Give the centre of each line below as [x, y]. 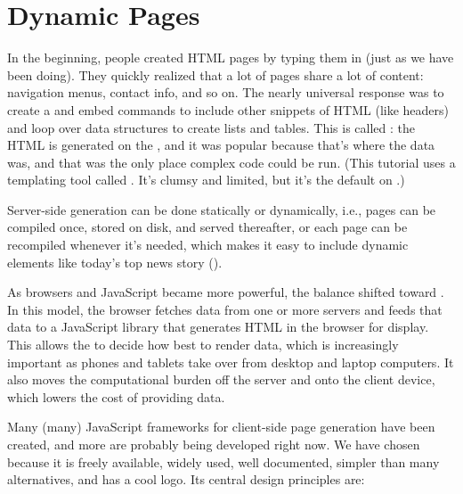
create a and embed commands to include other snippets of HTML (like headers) [228, 109]
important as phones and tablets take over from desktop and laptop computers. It [231, 362]
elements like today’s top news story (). [115, 262]
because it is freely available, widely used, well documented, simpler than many [223, 461]
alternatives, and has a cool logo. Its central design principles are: [186, 479]
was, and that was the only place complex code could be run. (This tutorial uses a [231, 162]
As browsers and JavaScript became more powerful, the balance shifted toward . [226, 292]
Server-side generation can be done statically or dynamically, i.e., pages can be [222, 209]
